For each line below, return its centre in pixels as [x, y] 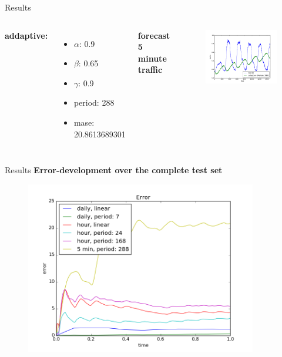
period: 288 [94, 102]
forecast [154, 35]
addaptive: [26, 35]
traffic [150, 70]
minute [152, 58]
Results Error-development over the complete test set [114, 170]
